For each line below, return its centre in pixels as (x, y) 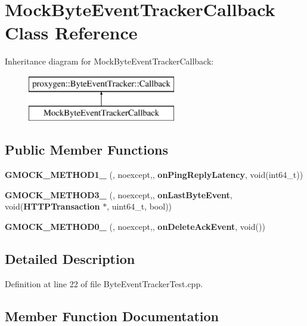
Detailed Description (70, 259)
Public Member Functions (86, 150)
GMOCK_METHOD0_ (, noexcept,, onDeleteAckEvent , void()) (135, 227)
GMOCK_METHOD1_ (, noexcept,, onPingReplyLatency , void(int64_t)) (154, 175)
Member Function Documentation (112, 316)
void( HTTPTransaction (52, 206)
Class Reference (71, 33)
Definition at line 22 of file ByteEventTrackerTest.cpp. (104, 283)
